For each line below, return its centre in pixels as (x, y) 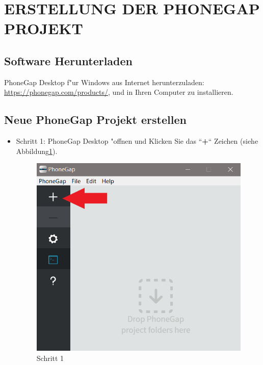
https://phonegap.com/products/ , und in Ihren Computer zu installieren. (119, 92)
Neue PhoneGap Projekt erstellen (95, 120)
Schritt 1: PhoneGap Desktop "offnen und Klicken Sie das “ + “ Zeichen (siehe (137, 141)
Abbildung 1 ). (37, 151)
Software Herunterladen (68, 60)
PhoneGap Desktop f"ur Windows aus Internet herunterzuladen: (104, 82)
